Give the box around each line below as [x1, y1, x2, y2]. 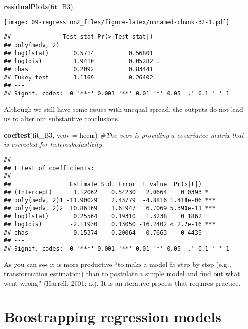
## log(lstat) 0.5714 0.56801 [4, 49, 153, 57]
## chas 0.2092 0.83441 [4, 65, 153, 73]
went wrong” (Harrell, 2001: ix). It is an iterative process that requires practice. [4, 278, 241, 288]
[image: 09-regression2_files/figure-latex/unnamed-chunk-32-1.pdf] [4, 18, 230, 26]
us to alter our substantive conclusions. [4, 113, 120, 124]
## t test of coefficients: [4, 164, 94, 172]
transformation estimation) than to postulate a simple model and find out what [4, 268, 240, 279]
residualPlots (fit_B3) [4, 1, 73, 11]
